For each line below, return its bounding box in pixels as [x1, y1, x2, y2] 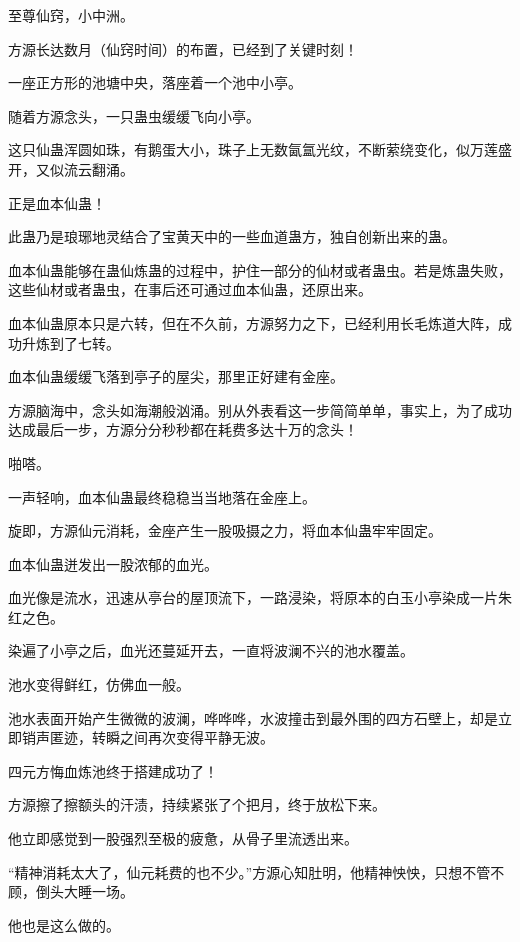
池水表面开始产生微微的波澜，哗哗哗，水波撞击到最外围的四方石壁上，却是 [8, 707, 498, 728]
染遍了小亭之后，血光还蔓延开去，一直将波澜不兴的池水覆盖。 [8, 640, 414, 661]
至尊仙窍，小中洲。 [8, 5, 134, 25]
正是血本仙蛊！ [8, 192, 106, 213]
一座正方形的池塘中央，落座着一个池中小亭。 [8, 72, 302, 93]
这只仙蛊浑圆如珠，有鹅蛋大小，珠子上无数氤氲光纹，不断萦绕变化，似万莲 [8, 139, 498, 160]
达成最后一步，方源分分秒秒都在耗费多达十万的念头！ [8, 419, 358, 440]
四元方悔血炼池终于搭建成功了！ [8, 760, 218, 781]
